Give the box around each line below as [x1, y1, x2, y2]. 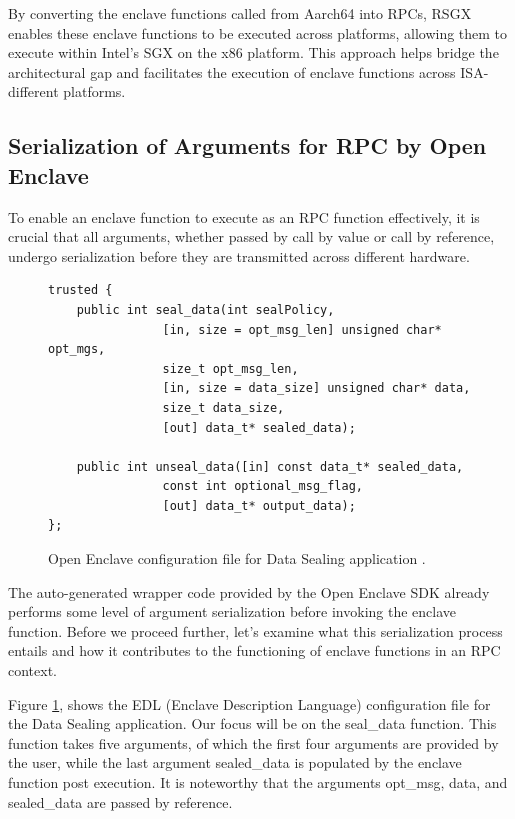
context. [8, 660, 57, 681]
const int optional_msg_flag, [162, 479, 363, 494]
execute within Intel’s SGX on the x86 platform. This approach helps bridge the [8, 42, 499, 63]
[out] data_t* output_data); [162, 498, 356, 513]
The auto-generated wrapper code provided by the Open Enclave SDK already [8, 581, 490, 602]
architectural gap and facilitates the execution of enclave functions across [8, 61, 456, 82]
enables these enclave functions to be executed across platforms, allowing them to [8, 22, 508, 43]
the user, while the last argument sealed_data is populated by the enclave [8, 752, 462, 773]
